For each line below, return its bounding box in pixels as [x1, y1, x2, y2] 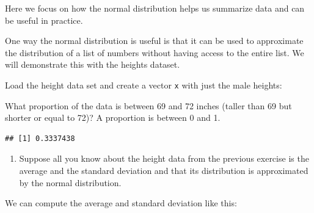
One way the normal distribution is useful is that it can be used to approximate [5, 34, 304, 47]
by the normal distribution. [19, 176, 122, 189]
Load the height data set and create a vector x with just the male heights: [5, 78, 282, 91]
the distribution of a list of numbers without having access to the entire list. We [5, 46, 304, 59]
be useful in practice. [5, 13, 83, 26]
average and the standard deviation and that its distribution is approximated [19, 164, 309, 176]
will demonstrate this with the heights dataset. [5, 58, 180, 71]
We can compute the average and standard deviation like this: [5, 197, 237, 209]
